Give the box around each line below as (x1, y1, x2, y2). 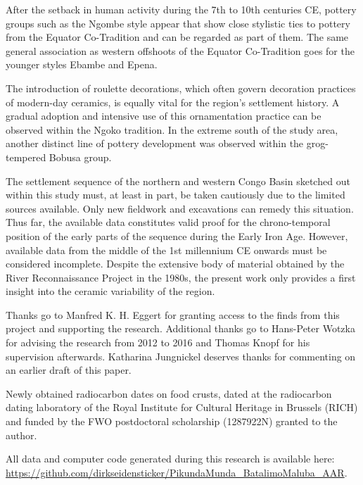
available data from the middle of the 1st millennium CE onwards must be (6, 242, 327, 257)
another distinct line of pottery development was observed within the (6, 136, 304, 151)
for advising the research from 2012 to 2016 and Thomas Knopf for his (6, 335, 310, 350)
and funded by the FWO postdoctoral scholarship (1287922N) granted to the (6, 414, 338, 429)
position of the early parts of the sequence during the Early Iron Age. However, (6, 228, 348, 243)
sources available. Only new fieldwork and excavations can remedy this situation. (6, 201, 354, 215)
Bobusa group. (49, 149, 112, 164)
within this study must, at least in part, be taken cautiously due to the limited (6, 187, 345, 202)
